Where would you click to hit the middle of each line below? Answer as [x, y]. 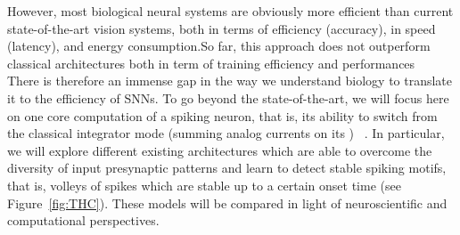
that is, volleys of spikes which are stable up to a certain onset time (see [204, 185]
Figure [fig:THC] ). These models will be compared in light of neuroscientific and [227, 203]
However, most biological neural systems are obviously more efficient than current [230, 11]
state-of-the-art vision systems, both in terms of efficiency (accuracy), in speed [222, 28]
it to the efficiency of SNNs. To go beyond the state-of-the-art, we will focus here [228, 97]
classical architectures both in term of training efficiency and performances [211, 63]
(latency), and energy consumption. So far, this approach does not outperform [219, 46]
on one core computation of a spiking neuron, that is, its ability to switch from [222, 115]
